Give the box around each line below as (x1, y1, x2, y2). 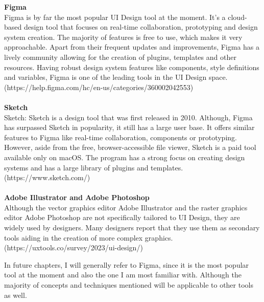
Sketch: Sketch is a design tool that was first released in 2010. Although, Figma (4, 112, 253, 122)
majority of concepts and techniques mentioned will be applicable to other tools (4, 279, 253, 290)
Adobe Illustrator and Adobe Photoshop (4, 192, 150, 203)
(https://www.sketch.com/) (4, 172, 90, 183)
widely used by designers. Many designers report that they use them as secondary (4, 222, 260, 233)
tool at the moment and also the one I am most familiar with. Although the (4, 269, 242, 280)
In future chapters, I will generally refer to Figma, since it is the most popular (4, 259, 249, 270)
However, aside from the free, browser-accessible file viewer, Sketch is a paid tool (4, 142, 256, 153)
